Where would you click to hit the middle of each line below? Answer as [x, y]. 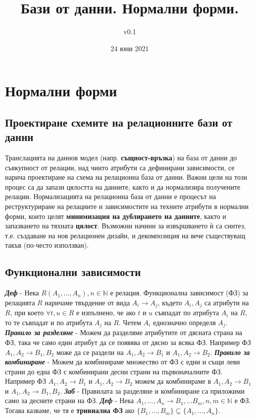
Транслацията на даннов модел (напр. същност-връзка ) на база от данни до [121, 158]
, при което [27, 313]
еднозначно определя [184, 322]
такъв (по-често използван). [47, 245]
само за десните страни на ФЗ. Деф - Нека [70, 400]
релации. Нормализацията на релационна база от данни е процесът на [111, 196]
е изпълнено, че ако [106, 313]
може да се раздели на [90, 352]
